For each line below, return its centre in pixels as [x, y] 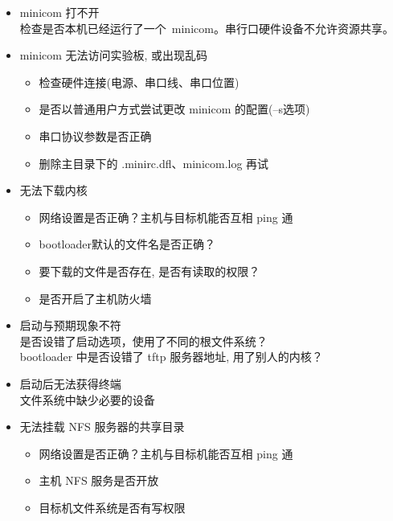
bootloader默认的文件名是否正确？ [127, 244]
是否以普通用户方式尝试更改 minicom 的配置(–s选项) [174, 109]
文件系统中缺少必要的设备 [87, 399]
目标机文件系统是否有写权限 [112, 507]
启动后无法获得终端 [70, 383]
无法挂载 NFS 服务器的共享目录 [102, 427]
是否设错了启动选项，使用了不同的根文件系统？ [143, 340]
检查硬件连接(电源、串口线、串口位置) [139, 82]
